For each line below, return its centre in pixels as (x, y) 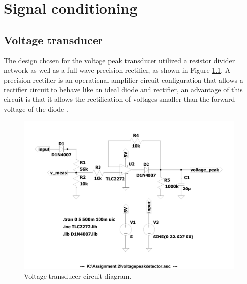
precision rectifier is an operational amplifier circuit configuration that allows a (123, 79)
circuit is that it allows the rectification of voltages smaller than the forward (120, 99)
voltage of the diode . (36, 109)
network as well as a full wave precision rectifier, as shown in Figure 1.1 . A (117, 70)
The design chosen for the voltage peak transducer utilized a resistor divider (120, 60)
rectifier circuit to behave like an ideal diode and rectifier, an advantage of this (123, 89)
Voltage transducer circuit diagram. (78, 275)
